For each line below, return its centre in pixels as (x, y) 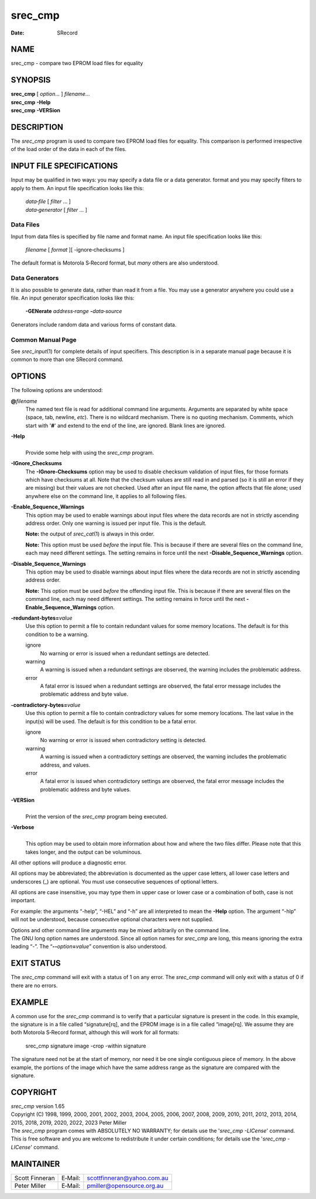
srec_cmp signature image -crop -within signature (86, 1046)
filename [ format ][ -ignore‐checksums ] (75, 250)
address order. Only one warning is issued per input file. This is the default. (116, 523)
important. (23, 901)
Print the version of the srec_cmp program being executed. (97, 816)
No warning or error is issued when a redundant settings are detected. (125, 653)
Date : (18, 33)
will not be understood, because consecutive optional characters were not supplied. (112, 919)
